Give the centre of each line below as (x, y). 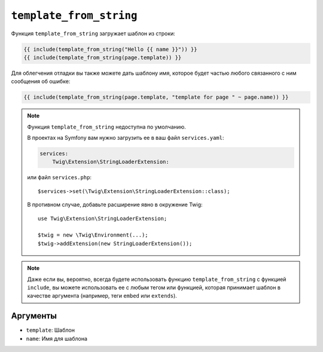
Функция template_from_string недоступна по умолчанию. (107, 127)
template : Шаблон (50, 330)
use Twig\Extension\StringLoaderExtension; (103, 218)
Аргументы (34, 316)
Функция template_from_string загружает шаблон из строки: (93, 33)
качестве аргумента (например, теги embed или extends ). (102, 296)
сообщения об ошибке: (41, 81)
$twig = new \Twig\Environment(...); (93, 235)
